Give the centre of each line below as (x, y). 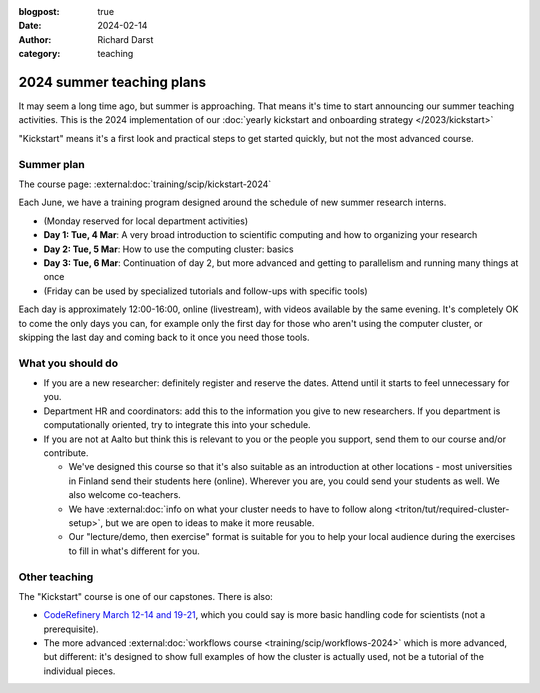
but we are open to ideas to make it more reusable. (210, 522)
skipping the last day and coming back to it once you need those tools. (164, 337)
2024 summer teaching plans (112, 81)
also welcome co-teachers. (125, 495)
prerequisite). (71, 629)
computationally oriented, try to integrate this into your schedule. (177, 425)
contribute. (66, 453)
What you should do (68, 363)
